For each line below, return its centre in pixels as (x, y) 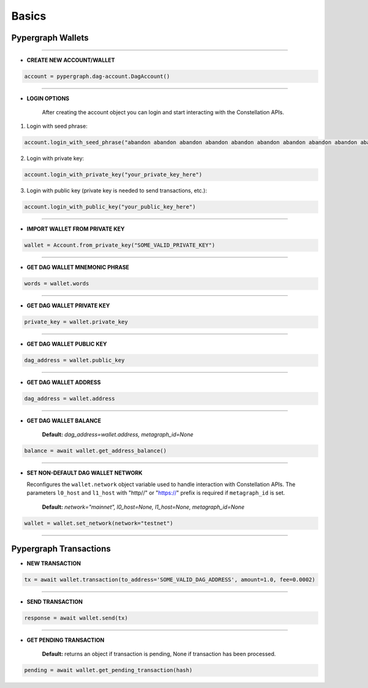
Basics (29, 16)
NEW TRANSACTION (54, 563)
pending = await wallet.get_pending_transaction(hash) (108, 670)
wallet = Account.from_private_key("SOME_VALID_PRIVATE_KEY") (120, 245)
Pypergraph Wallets (50, 38)
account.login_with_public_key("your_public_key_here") (110, 207)
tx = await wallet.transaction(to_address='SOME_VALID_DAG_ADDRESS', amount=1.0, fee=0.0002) (170, 580)
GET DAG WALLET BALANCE (64, 421)
